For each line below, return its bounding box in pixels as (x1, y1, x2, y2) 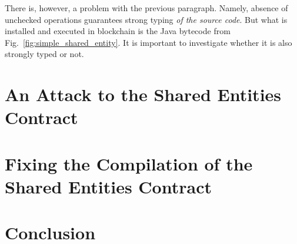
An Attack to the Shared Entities (5, 82, 282, 106)
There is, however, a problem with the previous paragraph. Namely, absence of (5, 2, 288, 14)
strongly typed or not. (5, 48, 84, 60)
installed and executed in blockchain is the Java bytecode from (5, 25, 231, 37)
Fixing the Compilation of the (5, 151, 253, 175)
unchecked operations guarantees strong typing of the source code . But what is (5, 13, 288, 25)
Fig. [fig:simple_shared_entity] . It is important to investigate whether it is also (5, 36, 292, 48)
